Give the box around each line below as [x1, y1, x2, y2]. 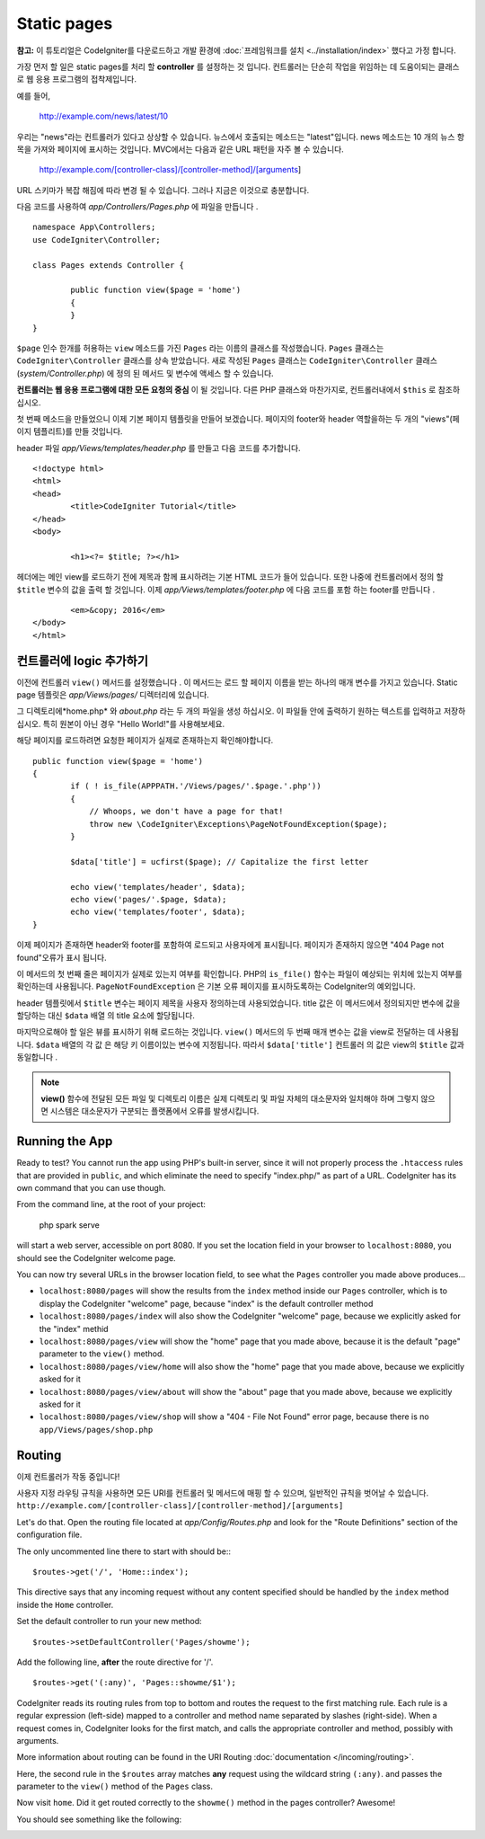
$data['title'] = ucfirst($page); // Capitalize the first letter [70, 857, 369, 866]
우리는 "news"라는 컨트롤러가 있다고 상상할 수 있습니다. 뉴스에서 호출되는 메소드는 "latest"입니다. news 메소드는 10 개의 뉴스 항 [16, 131, 465, 142]
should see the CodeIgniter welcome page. [16, 1252, 176, 1263]
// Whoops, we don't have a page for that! [89, 806, 284, 817]
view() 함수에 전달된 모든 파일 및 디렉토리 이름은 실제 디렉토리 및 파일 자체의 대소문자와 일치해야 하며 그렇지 [40, 1093, 419, 1105]
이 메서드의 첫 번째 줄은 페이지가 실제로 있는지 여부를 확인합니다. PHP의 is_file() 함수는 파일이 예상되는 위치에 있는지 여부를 [16, 968, 463, 979]
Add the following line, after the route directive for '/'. [16, 1657, 214, 1667]
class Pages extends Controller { [32, 260, 184, 270]
